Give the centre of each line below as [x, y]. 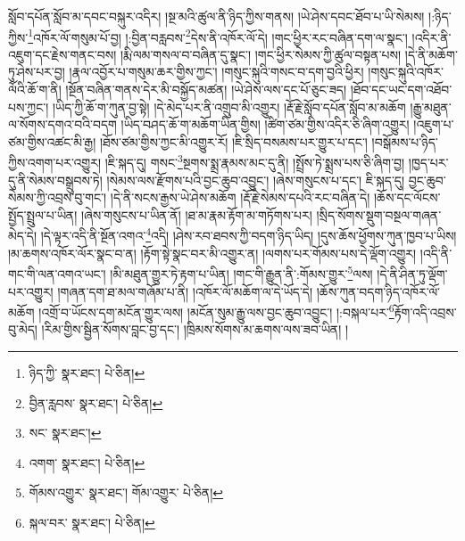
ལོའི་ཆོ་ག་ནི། [35, 90]
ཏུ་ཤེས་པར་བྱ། [37, 72]
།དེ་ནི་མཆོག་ [431, 54]
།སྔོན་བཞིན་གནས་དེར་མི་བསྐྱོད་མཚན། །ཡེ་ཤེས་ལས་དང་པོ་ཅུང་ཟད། [206, 90]
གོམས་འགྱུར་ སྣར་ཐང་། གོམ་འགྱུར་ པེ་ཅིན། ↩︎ [126, 492]
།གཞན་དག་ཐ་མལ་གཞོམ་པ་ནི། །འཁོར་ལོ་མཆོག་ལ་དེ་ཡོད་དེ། [185, 291]
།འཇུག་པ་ [434, 124]
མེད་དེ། [23, 236]
